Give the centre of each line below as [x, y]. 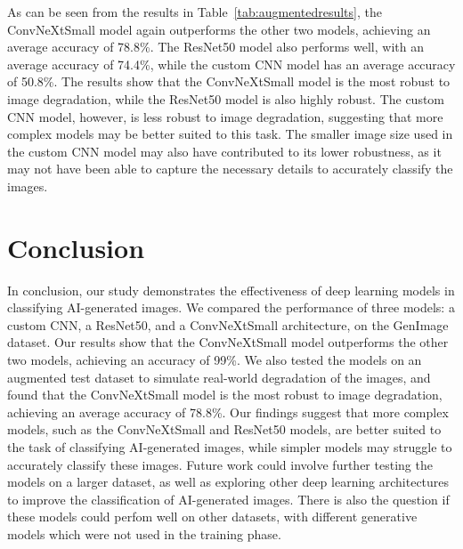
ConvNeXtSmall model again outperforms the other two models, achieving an [219, 29]
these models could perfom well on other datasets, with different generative [212, 517]
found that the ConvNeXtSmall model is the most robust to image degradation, [225, 395]
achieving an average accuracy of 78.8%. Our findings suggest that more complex [228, 412]
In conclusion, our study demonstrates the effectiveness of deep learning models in [231, 290]
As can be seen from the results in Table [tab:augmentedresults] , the [195, 12]
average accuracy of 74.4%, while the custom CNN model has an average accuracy [231, 64]
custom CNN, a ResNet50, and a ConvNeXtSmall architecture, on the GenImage [228, 324]
